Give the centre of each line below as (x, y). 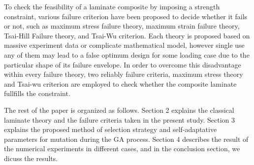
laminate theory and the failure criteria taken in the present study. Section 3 (119, 119)
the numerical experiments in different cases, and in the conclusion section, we (122, 148)
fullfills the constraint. (37, 93)
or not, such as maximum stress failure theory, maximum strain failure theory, (122, 26)
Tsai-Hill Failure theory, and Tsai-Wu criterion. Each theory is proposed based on (127, 35)
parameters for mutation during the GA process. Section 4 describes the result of (126, 139)
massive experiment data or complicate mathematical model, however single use (124, 45)
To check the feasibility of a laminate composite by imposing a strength (112, 6)
